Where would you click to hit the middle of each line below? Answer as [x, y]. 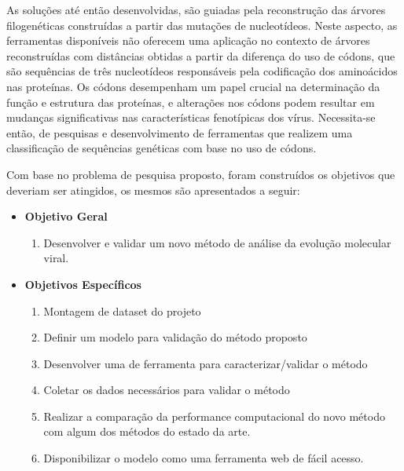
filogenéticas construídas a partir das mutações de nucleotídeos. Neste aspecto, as [202, 25]
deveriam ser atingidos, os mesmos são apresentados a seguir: [153, 190]
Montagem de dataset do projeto [122, 310]
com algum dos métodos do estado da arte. [147, 431]
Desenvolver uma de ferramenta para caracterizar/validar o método [206, 363]
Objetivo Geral [66, 216]
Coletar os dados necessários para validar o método [167, 390]
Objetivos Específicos [83, 284]
